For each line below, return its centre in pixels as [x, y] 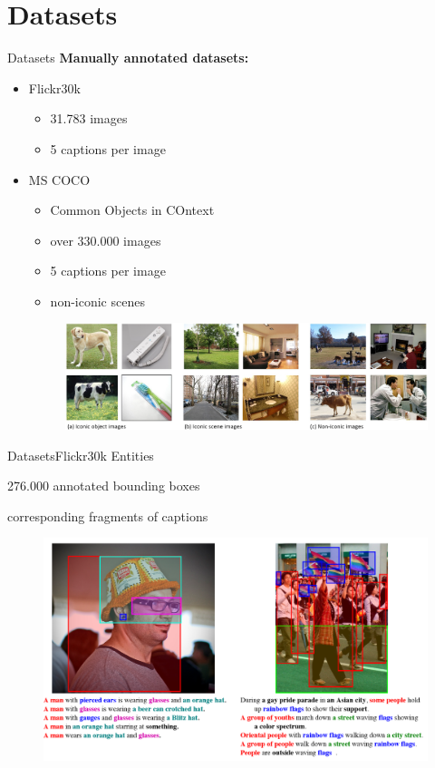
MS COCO [59, 179]
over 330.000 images [106, 240]
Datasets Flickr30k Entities [81, 455]
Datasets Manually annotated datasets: [128, 58]
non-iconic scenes [97, 301]
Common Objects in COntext [132, 210]
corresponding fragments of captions [108, 515]
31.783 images [89, 118]
